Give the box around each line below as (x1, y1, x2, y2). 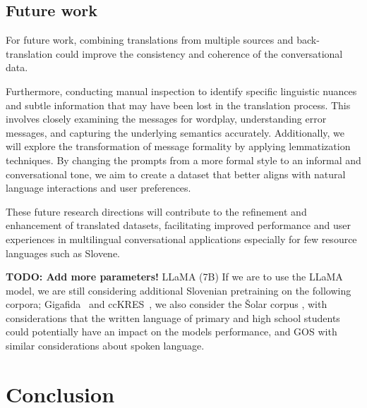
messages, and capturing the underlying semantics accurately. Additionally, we (6, 125, 345, 140)
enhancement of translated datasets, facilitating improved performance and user (6, 218, 351, 233)
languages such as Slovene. (6, 245, 120, 260)
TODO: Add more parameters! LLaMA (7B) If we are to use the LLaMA (6, 269, 343, 284)
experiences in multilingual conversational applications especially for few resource (6, 231, 357, 246)
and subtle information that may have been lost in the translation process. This (6, 97, 351, 112)
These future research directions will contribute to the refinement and (6, 204, 307, 218)
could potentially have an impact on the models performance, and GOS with (6, 324, 337, 339)
